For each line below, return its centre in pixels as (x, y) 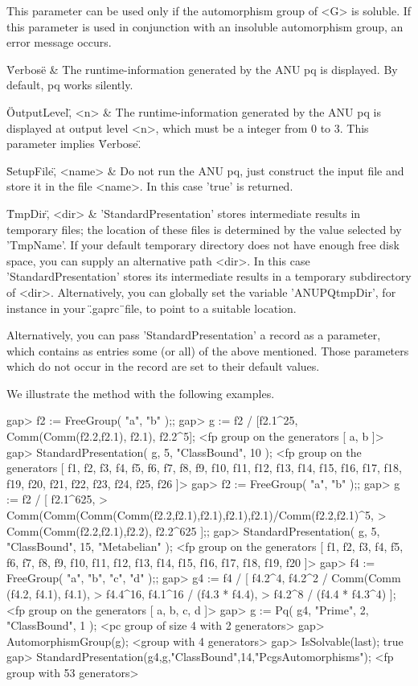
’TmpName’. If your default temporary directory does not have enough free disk (203, 245)
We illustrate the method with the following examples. (141, 393)
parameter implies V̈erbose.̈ (74, 144)
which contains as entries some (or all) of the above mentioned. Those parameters (208, 350)
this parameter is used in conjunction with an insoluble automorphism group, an (205, 26)
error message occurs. (59, 42)
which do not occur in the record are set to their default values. (163, 366)
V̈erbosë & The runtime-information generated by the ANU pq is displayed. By (202, 69)
